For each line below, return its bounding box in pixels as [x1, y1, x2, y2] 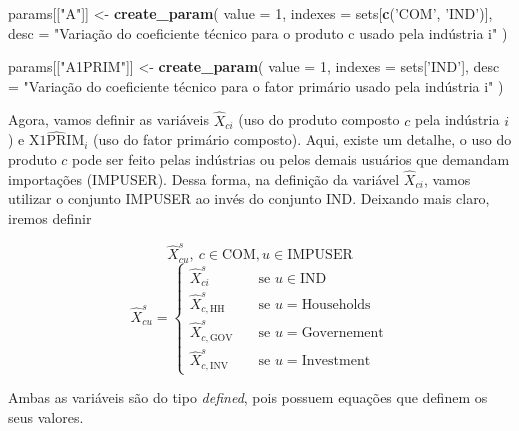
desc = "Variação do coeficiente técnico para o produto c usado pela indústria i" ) [8, 22, 508, 43]
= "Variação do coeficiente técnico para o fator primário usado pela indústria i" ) [8, 75, 504, 96]
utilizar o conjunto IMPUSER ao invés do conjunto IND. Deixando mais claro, [8, 188, 490, 209]
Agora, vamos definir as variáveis [8, 109, 209, 130]
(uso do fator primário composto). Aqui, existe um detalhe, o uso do [93, 129, 512, 150]
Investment [301, 354, 371, 369]
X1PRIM [29, 134, 85, 149]
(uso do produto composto [238, 109, 400, 130]
